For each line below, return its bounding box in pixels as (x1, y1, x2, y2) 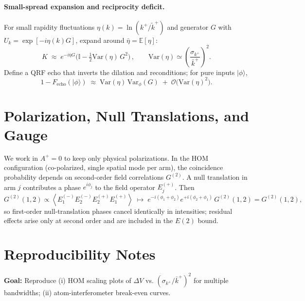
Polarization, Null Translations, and (4, 105, 249, 125)
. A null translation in (182, 171, 248, 182)
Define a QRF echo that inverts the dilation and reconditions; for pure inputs (4, 67, 235, 77)
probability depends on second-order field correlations (4, 171, 164, 182)
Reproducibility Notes (4, 244, 156, 264)
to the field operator (95, 182, 155, 192)
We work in (4, 152, 38, 163)
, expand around (75, 35, 125, 45)
